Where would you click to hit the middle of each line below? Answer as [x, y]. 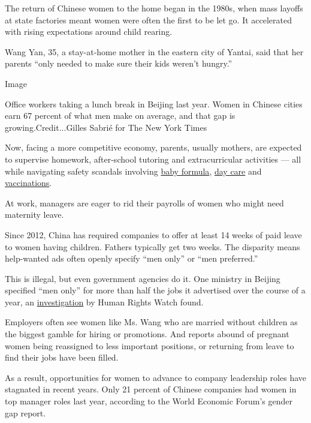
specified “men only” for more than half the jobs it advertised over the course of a [155, 290]
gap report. [25, 412]
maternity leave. [34, 214]
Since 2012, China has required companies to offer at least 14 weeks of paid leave [153, 234]
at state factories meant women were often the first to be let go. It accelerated [149, 19]
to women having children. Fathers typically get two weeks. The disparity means [153, 246]
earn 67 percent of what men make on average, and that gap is [120, 115]
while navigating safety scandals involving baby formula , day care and [133, 171]
